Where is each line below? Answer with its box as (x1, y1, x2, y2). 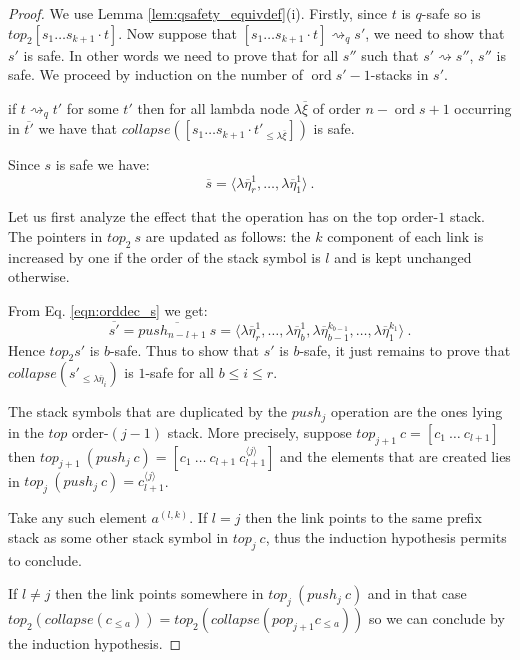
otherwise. (8, 266, 70, 287)
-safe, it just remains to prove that (299, 339, 511, 360)
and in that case (367, 583, 467, 604)
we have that (38, 118, 117, 139)
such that (361, 44, 419, 65)
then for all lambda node (137, 97, 290, 118)
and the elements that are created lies (280, 445, 511, 466)
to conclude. (8, 549, 82, 570)
